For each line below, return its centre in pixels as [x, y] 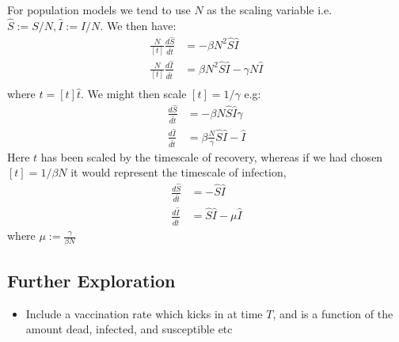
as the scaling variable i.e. [270, 9]
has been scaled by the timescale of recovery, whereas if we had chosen [212, 156]
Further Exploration [91, 280]
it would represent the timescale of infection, [179, 172]
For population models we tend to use [99, 9]
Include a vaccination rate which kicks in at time [144, 313]
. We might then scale [133, 94]
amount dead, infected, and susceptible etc [129, 329]
